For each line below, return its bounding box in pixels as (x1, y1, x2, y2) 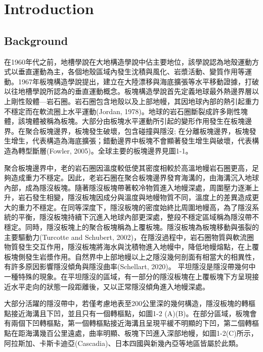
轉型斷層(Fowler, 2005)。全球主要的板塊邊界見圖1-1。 (18, 145, 193, 156)
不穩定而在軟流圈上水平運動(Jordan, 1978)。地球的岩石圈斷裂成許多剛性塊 (4, 106, 248, 116)
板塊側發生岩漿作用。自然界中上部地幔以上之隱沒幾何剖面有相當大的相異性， (4, 251, 259, 262)
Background (4, 32, 68, 48)
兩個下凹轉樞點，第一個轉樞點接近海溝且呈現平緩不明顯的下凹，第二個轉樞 (11, 318, 259, 328)
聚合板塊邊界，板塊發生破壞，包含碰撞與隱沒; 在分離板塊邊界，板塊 (25, 125, 249, 136)
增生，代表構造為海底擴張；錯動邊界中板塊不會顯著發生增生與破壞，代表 (11, 135, 252, 146)
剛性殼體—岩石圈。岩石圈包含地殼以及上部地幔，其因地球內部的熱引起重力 (11, 95, 259, 106)
